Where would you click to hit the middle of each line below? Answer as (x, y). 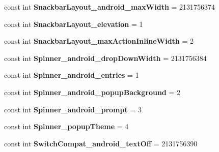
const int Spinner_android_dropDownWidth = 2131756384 (105, 58)
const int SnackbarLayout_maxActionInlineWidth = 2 (99, 41)
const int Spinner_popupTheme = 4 (66, 126)
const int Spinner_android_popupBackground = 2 (92, 92)
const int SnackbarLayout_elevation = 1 (74, 24)
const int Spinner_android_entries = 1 (72, 75)
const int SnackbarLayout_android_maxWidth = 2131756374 (110, 7)
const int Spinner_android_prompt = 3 (73, 109)
